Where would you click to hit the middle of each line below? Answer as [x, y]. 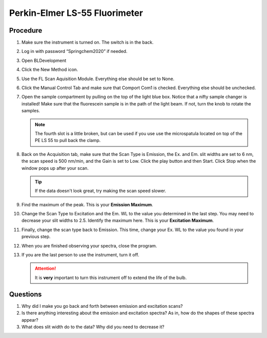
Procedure [26, 30]
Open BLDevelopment [44, 60]
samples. [31, 111]
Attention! [45, 268]
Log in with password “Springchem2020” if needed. [74, 51]
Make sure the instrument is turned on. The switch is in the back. [88, 43]
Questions [25, 294]
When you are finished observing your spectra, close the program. [89, 245]
